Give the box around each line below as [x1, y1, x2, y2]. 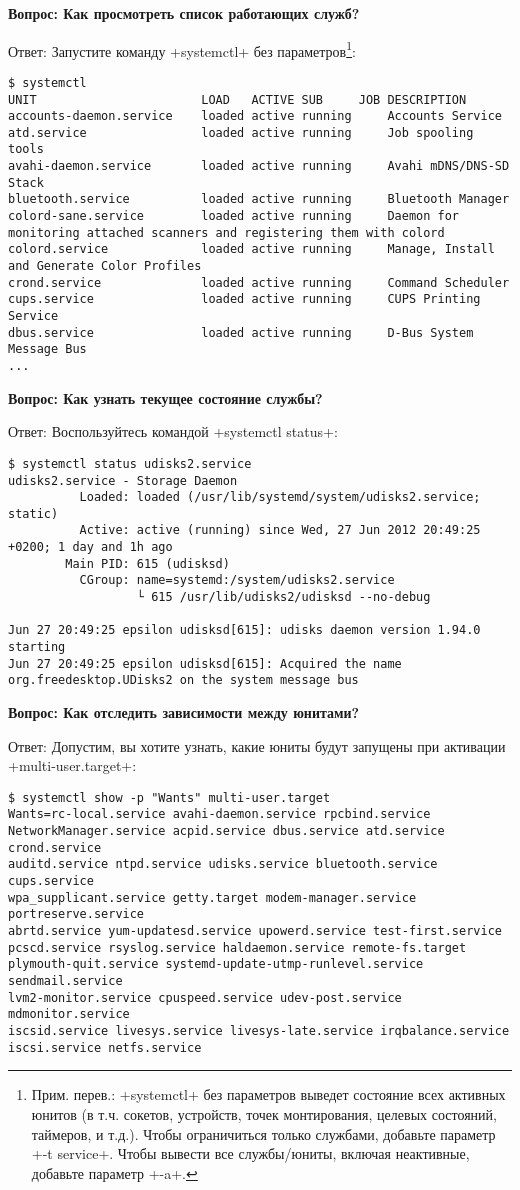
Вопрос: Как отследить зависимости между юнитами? [8, 702, 360, 723]
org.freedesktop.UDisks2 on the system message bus [8, 673, 359, 688]
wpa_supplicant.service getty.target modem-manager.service [8, 890, 417, 905]
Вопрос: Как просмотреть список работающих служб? [8, 3, 360, 23]
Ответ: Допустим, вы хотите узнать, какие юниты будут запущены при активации [8, 735, 506, 756]
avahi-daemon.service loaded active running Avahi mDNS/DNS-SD [8, 159, 510, 174]
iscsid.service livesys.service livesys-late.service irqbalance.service [8, 1024, 510, 1038]
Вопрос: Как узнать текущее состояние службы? [8, 387, 323, 408]
